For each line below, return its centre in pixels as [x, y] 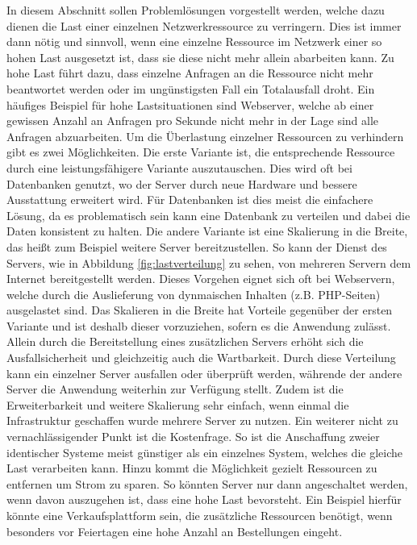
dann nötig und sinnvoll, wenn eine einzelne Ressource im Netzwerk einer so [194, 42]
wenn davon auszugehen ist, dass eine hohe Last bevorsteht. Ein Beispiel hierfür [204, 499]
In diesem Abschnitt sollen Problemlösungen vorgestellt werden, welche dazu [196, 10]
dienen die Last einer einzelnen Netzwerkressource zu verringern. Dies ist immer [204, 25]
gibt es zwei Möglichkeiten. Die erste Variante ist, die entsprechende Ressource [201, 152]
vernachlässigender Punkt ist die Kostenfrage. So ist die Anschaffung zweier [193, 437]
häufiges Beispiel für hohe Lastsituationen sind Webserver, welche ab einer [190, 104]
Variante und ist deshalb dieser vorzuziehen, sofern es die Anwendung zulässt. [199, 325]
